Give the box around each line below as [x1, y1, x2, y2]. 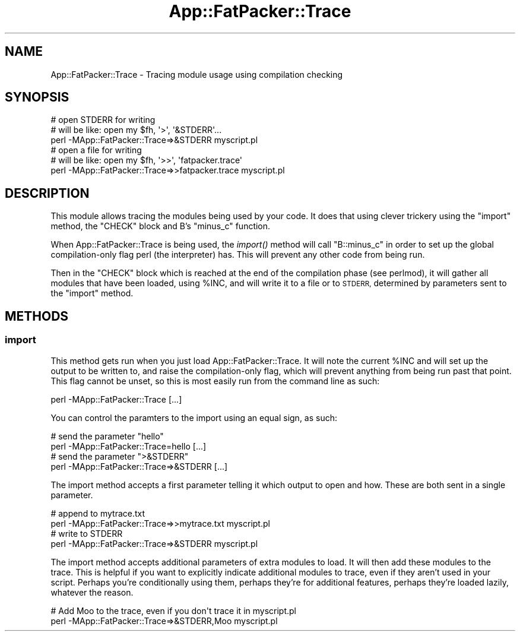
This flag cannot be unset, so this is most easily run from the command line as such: [50, 375, 380, 386]
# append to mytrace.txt [50, 508, 145, 518]
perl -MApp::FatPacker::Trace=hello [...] [50, 441, 207, 451]
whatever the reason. [50, 587, 134, 597]
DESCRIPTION [5, 185, 90, 201]
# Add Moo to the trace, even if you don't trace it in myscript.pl [50, 605, 296, 616]
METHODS [5, 308, 69, 324]
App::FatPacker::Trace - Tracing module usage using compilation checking [50, 69, 343, 80]
